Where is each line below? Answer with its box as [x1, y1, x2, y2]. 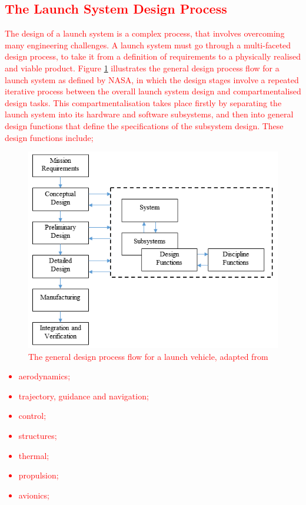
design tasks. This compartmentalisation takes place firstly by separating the [5, 96, 282, 109]
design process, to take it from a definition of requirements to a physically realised [5, 50, 301, 63]
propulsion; [18, 469, 59, 481]
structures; [18, 429, 57, 442]
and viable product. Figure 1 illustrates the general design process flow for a [5, 61, 280, 74]
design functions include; [5, 131, 94, 143]
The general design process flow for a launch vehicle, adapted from [28, 350, 268, 362]
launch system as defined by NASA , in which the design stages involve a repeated [5, 73, 299, 86]
